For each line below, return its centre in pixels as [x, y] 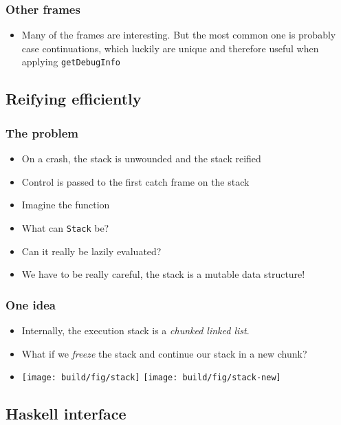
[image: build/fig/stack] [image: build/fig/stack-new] [151, 378]
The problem [42, 132]
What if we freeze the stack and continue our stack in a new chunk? [164, 353]
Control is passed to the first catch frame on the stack [135, 181]
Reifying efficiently [74, 99]
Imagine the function [66, 205]
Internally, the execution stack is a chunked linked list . [135, 330]
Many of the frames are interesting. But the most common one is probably [179, 35]
